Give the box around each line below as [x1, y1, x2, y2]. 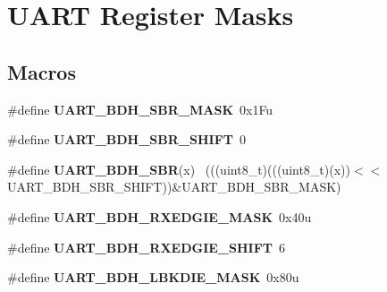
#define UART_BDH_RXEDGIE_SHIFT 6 [7, 237, 286, 256]
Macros [7, 57, 76, 85]
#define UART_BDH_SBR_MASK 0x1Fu [7, 99, 273, 118]
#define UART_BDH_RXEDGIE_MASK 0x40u [7, 207, 312, 226]
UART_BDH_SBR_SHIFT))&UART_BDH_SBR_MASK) [7, 177, 341, 196]
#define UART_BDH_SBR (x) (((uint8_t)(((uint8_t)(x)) [7, 159, 350, 178]
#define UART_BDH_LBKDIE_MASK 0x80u [7, 268, 299, 287]
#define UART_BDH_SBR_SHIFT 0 [7, 130, 246, 149]
